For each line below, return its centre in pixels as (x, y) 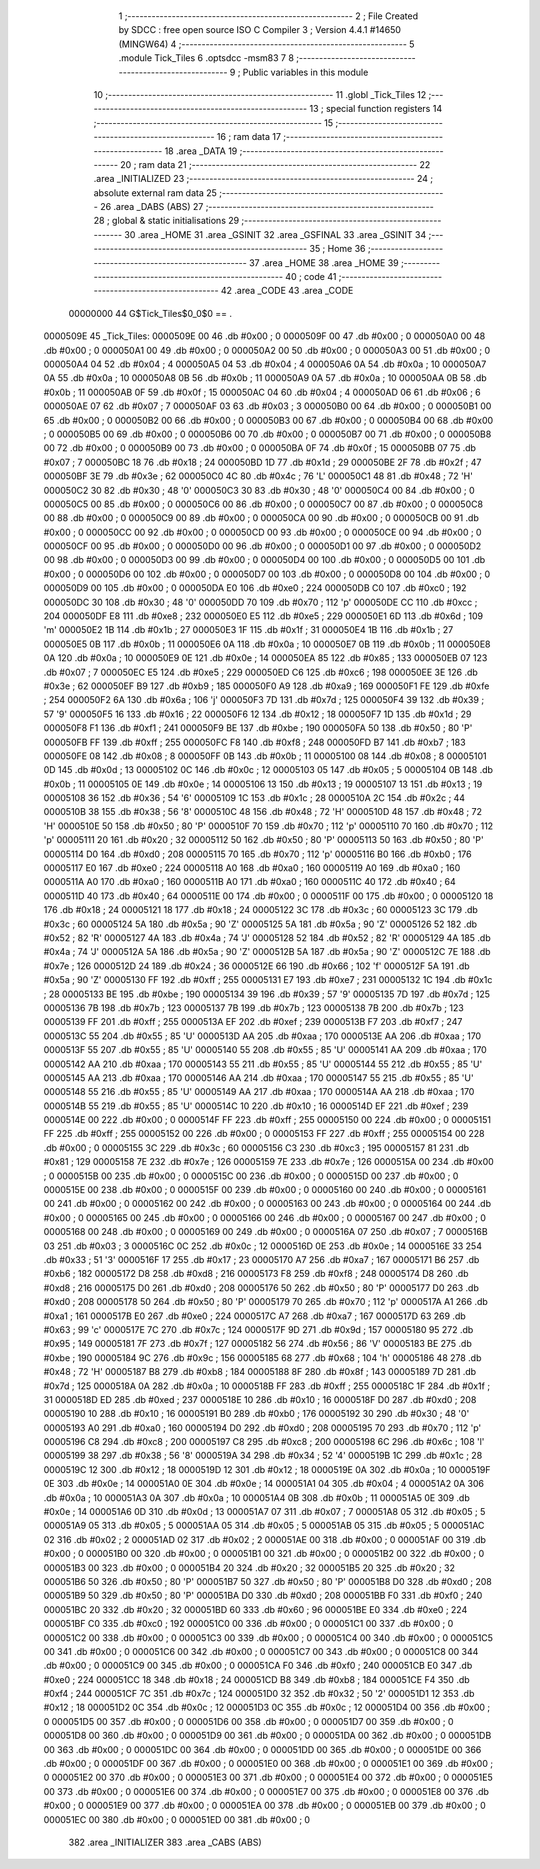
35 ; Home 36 (337, 249)
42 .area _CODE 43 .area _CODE (287, 291)
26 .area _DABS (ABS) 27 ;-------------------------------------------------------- (267, 207)
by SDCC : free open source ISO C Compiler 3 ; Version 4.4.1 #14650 (260, 30)
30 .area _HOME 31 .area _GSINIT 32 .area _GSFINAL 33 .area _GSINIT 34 (275, 234)
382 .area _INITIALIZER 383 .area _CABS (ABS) (165, 1842)
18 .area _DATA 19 (201, 151)
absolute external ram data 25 (155, 192)
